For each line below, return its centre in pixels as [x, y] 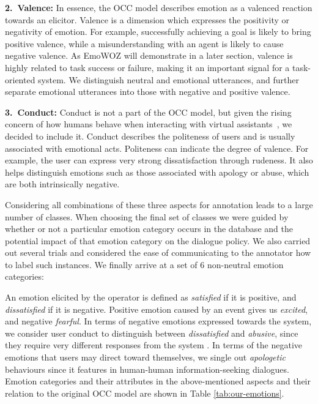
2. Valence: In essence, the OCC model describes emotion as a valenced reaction [159, 7]
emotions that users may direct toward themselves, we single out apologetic [145, 357]
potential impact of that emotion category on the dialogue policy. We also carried [158, 240]
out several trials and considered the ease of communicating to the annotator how [158, 252]
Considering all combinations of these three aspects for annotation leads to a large [159, 204]
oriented [20, 79]
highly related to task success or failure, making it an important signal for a [147, 67]
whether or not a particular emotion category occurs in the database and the [149, 229]
